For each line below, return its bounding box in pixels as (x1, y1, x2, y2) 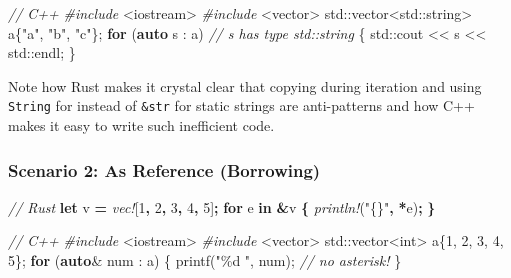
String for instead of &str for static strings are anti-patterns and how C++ (8, 95, 475, 116)
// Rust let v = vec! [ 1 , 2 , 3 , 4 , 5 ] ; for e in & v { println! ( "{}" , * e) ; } (8, 196, 436, 217)
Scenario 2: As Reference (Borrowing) (8, 157, 321, 182)
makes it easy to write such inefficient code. (8, 115, 275, 136)
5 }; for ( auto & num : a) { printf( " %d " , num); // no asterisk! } (8, 250, 402, 271)
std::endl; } (8, 42, 76, 63)
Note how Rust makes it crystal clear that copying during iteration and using (8, 75, 482, 96)
